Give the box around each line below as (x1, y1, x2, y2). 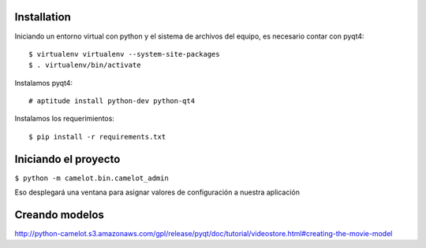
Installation (14, 10, 71, 24)
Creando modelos (14, 208, 104, 221)
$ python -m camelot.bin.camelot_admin (14, 173, 169, 183)
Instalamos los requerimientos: (14, 114, 114, 124)
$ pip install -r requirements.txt (28, 132, 166, 141)
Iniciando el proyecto (14, 152, 121, 165)
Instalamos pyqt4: (14, 78, 73, 87)
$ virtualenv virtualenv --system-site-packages (28, 50, 220, 58)
